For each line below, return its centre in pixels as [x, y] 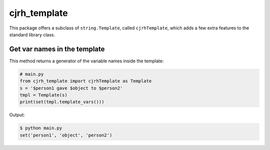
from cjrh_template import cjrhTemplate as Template [86, 81]
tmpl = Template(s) [43, 95]
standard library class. [32, 34]
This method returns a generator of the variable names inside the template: [86, 61]
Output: [17, 115]
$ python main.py [41, 128]
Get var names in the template [57, 49]
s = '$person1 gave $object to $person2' [71, 88]
